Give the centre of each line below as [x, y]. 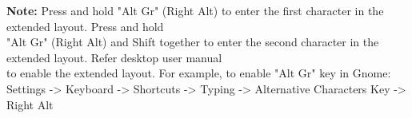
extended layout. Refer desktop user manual [114, 57]
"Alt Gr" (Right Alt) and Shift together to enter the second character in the [193, 42]
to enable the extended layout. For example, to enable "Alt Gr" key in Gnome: [199, 73]
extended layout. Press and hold [85, 26]
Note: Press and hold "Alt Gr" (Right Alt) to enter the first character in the [195, 10]
